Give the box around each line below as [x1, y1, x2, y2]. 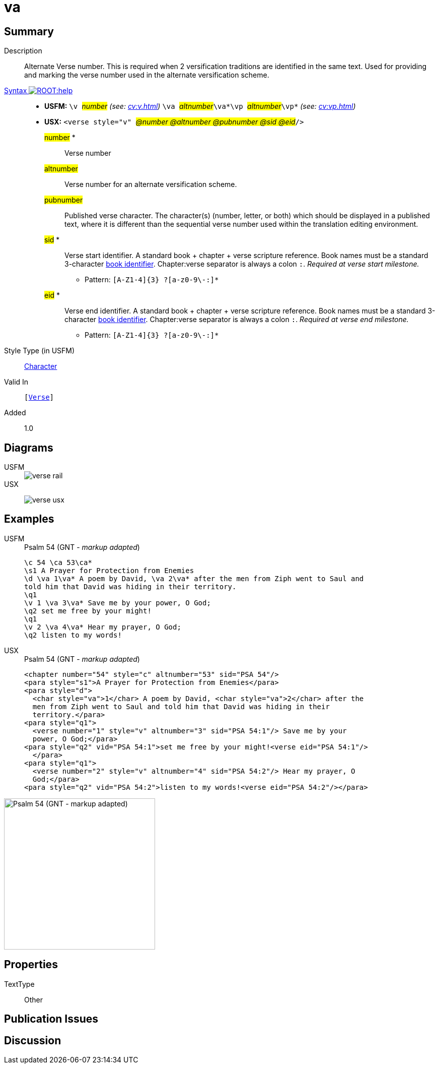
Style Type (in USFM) [4, 346, 75, 355]
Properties [4, 958, 58, 971]
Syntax [4, 86, 27, 95]
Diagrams [4, 441, 53, 454]
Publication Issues [4, 1013, 99, 1026]
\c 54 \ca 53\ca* [24, 558, 92, 567]
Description [4, 46, 42, 55]
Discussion [4, 1034, 61, 1047]
